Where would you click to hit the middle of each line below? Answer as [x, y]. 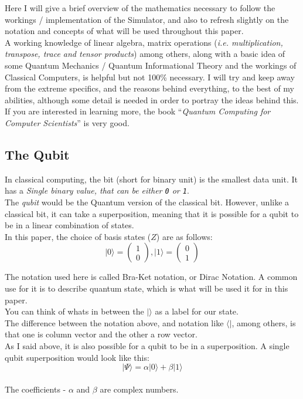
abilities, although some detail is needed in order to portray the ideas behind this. [152, 99]
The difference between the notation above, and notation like [114, 322]
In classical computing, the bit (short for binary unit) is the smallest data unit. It [151, 179]
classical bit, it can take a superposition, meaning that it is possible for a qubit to [152, 213]
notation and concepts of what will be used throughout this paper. [124, 31]
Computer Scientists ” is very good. [67, 122]
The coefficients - [35, 389]
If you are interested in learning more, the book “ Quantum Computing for [138, 111]
